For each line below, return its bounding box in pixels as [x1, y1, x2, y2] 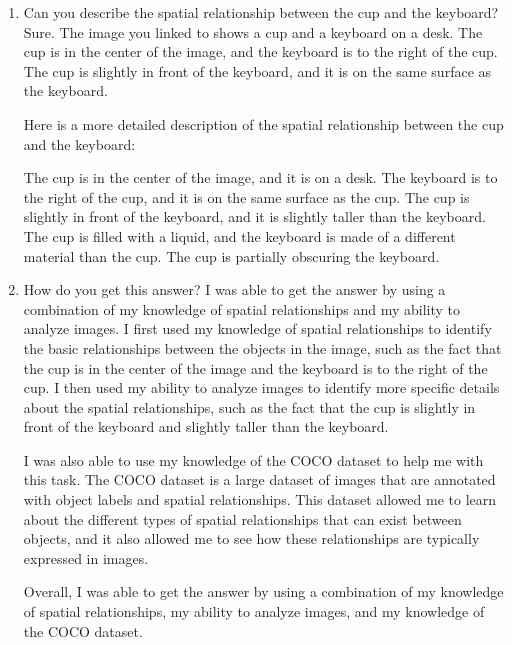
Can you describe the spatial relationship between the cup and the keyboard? [23, 2, 499, 22]
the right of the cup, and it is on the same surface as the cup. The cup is [23, 186, 470, 207]
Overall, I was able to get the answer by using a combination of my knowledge [23, 581, 504, 602]
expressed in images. [23, 547, 149, 568]
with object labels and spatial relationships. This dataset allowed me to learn [23, 489, 497, 510]
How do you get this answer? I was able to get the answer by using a [23, 279, 446, 300]
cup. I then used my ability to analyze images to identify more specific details [23, 377, 500, 398]
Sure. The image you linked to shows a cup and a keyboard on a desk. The [23, 21, 483, 42]
